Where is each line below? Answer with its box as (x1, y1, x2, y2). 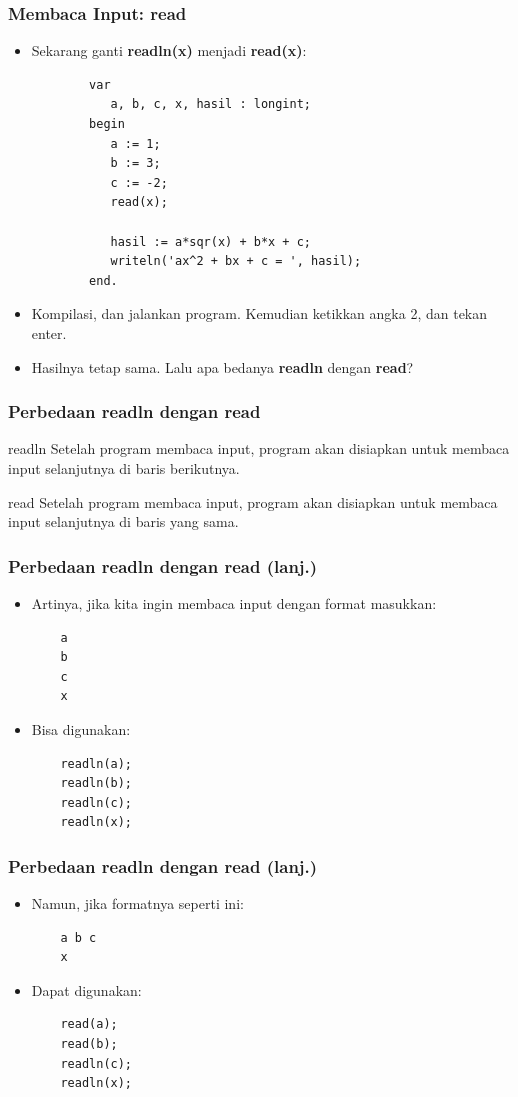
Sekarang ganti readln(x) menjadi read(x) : (31, 40, 307, 61)
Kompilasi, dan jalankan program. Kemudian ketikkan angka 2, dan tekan (31, 303, 488, 324)
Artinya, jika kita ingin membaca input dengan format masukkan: (31, 592, 437, 613)
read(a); (60, 1017, 118, 1032)
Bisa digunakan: (31, 718, 131, 739)
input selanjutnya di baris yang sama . (8, 511, 239, 532)
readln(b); (60, 776, 133, 791)
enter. (31, 322, 67, 343)
